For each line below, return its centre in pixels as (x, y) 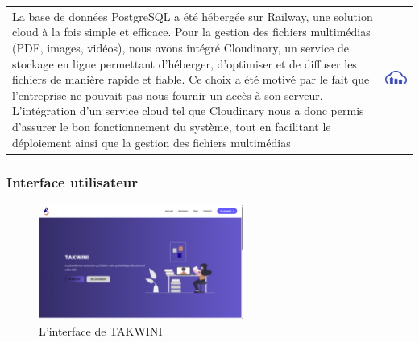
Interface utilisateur (73, 181)
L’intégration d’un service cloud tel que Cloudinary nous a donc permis (188, 111)
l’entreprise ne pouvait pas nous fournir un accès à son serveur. (168, 95)
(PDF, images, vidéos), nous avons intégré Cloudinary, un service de (180, 47)
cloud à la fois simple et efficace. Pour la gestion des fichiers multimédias (191, 32)
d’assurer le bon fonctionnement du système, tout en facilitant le (172, 126)
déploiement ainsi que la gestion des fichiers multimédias (151, 142)
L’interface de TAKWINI (101, 330)
